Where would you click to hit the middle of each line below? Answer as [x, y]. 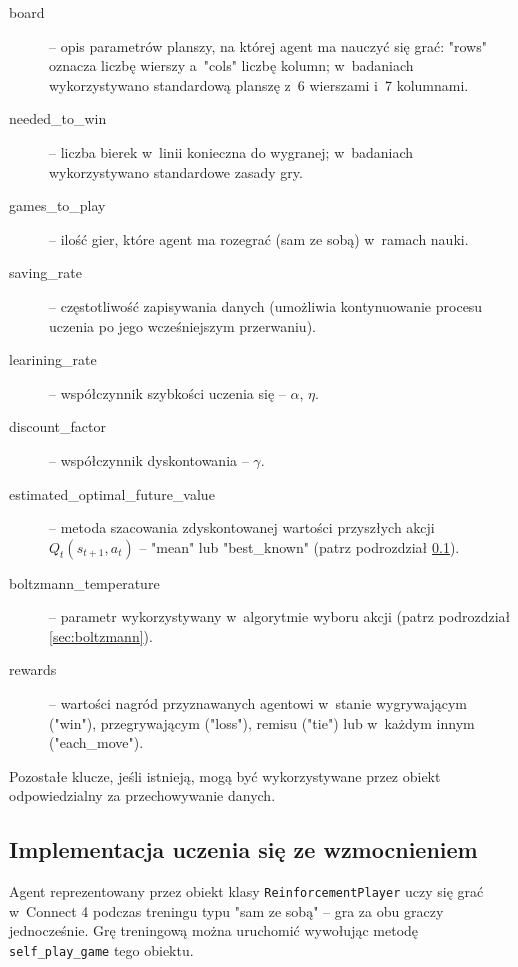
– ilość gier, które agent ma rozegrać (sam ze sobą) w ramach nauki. [259, 238]
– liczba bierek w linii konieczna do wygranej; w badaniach [231, 151]
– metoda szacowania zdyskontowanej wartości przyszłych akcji [242, 527]
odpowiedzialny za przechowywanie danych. [142, 795]
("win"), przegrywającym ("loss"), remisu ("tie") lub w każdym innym [262, 722]
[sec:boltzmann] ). [101, 635]
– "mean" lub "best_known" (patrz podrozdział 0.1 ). [299, 546]
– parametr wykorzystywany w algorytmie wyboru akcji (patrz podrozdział [280, 616]
